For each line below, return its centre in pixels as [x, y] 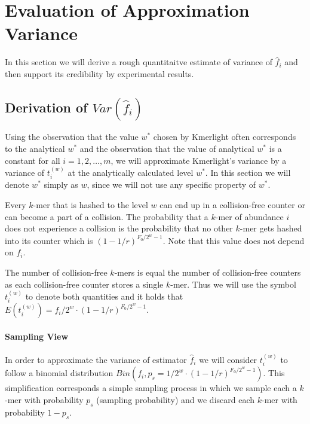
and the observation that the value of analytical [167, 148]
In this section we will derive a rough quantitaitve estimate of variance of [139, 62]
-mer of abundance [249, 216]
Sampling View [37, 336]
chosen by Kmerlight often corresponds [225, 137]
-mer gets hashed [271, 228]
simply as [61, 184]
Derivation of [46, 107]
